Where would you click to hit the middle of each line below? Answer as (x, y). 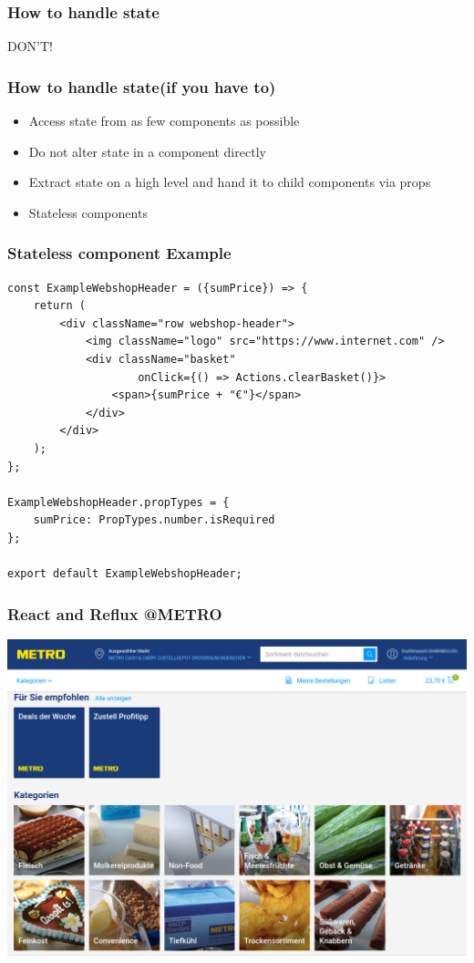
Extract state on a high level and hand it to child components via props (230, 182)
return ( (59, 306)
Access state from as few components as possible (164, 121)
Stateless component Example (119, 253)
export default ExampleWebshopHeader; (125, 574)
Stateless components (88, 212)
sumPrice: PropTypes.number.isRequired (154, 520)
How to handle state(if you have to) (142, 86)
